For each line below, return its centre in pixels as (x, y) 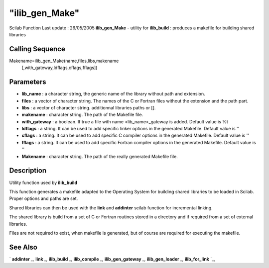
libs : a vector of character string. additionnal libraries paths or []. (89, 107)
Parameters (28, 82)
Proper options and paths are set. (44, 198)
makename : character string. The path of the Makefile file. (82, 115)
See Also (23, 247)
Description (28, 171)
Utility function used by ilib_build (43, 182)
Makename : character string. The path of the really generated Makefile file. (100, 156)
